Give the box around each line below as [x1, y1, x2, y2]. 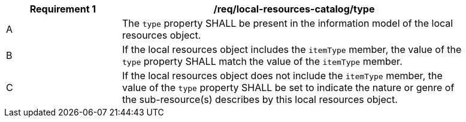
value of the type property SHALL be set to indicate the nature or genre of [122, 82, 455, 93]
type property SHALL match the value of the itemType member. [122, 55, 403, 67]
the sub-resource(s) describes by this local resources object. [122, 93, 398, 105]
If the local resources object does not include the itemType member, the [122, 70, 443, 82]
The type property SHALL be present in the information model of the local [122, 17, 453, 29]
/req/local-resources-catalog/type [213, 3, 375, 15]
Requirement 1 [29, 3, 96, 15]
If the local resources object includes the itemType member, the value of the [122, 43, 462, 55]
